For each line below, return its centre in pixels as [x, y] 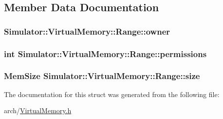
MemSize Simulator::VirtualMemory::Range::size [102, 76]
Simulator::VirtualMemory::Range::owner [87, 31]
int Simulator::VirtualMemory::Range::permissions [105, 53]
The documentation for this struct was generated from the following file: [112, 94]
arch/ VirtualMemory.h [38, 110]
